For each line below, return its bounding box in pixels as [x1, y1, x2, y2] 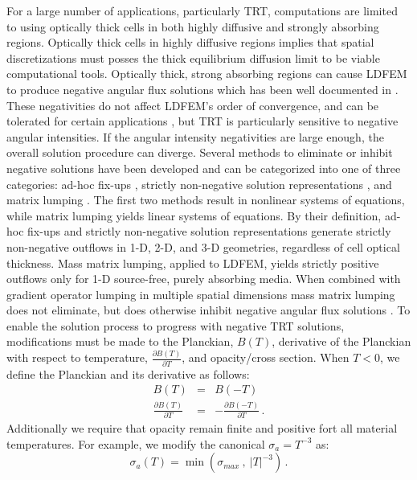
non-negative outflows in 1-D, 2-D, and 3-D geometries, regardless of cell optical [6, 238, 400, 255]
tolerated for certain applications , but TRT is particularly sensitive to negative [6, 113, 399, 129]
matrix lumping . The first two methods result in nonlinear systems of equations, [6, 191, 405, 208]
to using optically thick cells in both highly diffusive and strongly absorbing [6, 18, 379, 35]
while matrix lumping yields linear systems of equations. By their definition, [6, 207, 382, 224]
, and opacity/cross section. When [182, 349, 350, 366]
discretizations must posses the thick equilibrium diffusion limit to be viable [6, 49, 380, 66]
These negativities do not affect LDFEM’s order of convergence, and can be [6, 96, 379, 113]
